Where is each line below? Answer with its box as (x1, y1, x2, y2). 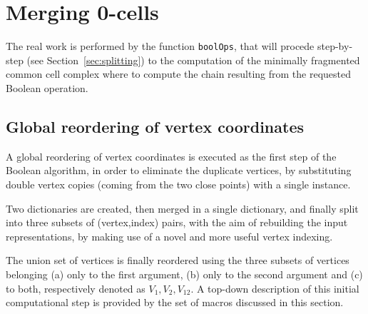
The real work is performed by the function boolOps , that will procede (6, 39, 315, 54)
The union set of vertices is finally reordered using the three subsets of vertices (6, 253, 349, 268)
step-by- (317, 39, 353, 54)
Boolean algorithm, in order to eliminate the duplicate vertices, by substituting (6, 163, 352, 178)
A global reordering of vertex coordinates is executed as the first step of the (6, 148, 337, 163)
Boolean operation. (6, 80, 88, 95)
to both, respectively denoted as (6, 280, 145, 295)
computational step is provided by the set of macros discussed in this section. (6, 295, 344, 310)
